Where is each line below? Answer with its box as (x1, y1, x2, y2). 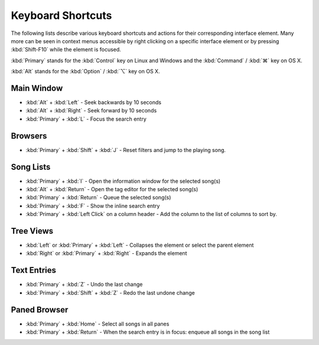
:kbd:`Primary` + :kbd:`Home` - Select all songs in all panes (25, 320, 170, 327)
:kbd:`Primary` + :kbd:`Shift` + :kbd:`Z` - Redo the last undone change (25, 289, 195, 296)
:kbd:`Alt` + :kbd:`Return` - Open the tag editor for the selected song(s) (25, 186, 198, 192)
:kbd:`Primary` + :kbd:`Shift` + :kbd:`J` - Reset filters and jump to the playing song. (25, 146, 226, 153)
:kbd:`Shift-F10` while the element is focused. (11, 46, 121, 53)
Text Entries (11, 265, 56, 275)
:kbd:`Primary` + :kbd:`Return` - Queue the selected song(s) (25, 194, 171, 201)
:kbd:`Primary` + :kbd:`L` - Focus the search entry (25, 115, 147, 122)
